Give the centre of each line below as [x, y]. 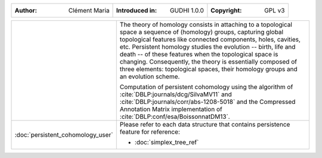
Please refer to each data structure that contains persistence [205, 124]
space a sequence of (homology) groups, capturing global [201, 32]
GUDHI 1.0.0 [187, 10]
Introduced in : [137, 10]
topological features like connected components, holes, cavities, [210, 39]
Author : [26, 10]
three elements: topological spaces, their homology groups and [208, 69]
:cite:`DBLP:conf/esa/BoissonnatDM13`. [175, 117]
